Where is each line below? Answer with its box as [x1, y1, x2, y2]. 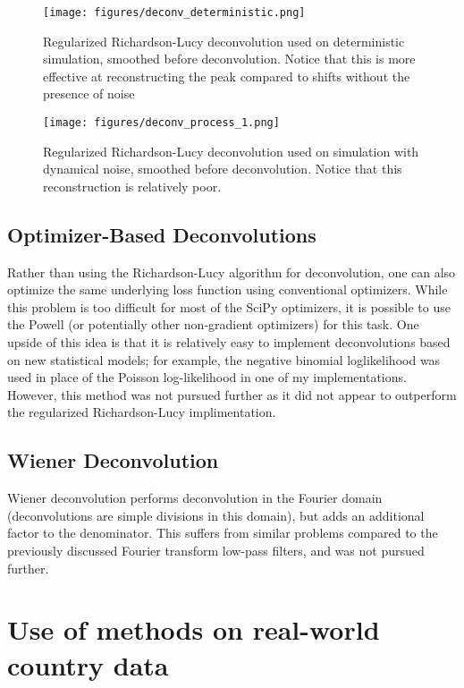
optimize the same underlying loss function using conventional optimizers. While [7, 280, 448, 299]
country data [7, 646, 169, 683]
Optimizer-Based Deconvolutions [7, 220, 316, 248]
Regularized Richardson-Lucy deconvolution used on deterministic [43, 31, 405, 50]
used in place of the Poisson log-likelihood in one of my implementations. [7, 368, 407, 386]
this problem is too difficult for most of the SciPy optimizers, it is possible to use [7, 297, 451, 316]
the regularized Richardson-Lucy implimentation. [7, 403, 276, 421]
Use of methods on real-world [7, 611, 380, 648]
